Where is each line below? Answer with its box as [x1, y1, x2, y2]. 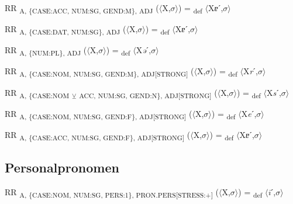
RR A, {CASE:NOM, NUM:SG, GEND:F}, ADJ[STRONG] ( [5, 107, 192, 121]
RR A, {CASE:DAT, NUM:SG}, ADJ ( [5, 23, 126, 36]
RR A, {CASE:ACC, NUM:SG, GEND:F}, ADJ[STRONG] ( [5, 128, 191, 142]
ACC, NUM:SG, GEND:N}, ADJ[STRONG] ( [79, 86, 218, 100]
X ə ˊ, [136, 44, 151, 56]
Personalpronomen [5, 158, 119, 177]
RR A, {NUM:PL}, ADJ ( [5, 44, 87, 58]
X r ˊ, [243, 65, 258, 77]
